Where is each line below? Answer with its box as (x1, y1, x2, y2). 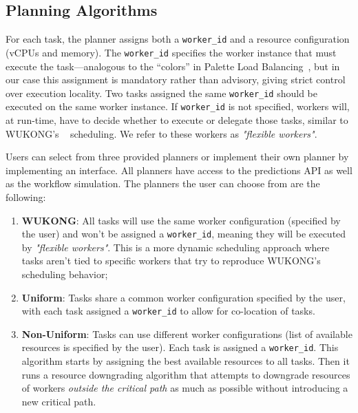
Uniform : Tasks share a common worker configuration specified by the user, (21, 290, 346, 304)
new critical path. (21, 394, 96, 408)
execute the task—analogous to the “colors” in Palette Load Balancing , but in (6, 59, 340, 73)
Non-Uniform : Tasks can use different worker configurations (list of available (21, 326, 352, 341)
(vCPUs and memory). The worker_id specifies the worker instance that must (6, 45, 337, 59)
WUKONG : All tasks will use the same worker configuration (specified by (21, 213, 341, 227)
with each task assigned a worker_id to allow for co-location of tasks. (21, 304, 315, 318)
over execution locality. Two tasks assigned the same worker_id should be (6, 85, 318, 100)
